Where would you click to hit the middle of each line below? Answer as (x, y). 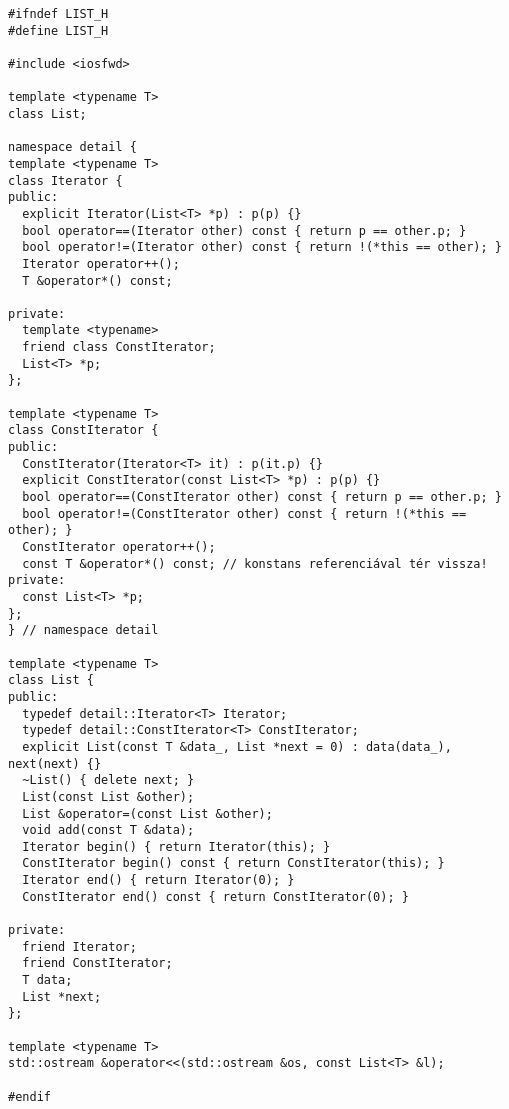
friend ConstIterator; (97, 963)
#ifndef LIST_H (58, 14)
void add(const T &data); (108, 830)
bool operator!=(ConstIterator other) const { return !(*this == (244, 513)
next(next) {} (55, 763)
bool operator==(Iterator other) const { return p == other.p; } (244, 230)
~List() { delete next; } (108, 780)
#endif (29, 1096)
